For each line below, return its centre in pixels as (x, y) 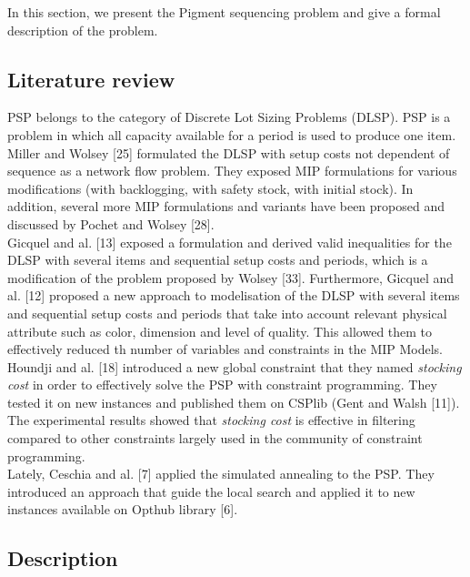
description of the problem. (83, 30)
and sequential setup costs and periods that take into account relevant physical (227, 313)
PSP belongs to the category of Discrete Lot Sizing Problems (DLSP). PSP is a (229, 117)
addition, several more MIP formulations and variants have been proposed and (226, 206)
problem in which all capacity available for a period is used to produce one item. (232, 134)
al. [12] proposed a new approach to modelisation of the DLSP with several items (234, 295)
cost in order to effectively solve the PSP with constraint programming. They (222, 385)
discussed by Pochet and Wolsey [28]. (111, 223)
